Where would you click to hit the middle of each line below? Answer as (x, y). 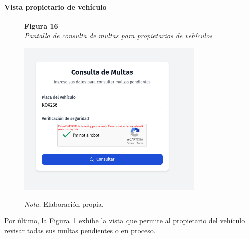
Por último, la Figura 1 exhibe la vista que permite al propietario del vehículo (125, 221)
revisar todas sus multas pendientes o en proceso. (80, 231)
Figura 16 (41, 25)
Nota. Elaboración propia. (64, 204)
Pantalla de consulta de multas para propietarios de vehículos (118, 35)
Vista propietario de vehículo (55, 6)
